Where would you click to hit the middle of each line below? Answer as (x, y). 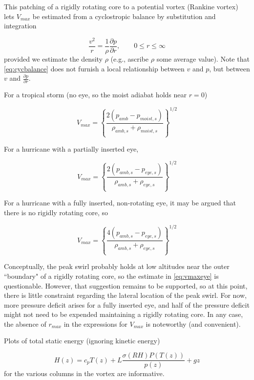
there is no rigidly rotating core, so (56, 212)
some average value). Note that (203, 58)
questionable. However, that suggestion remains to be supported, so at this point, (126, 285)
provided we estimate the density (53, 58)
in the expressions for (95, 324)
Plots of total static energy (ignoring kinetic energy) (82, 340)
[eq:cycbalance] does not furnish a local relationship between (94, 68)
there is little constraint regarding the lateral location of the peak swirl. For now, (125, 295)
